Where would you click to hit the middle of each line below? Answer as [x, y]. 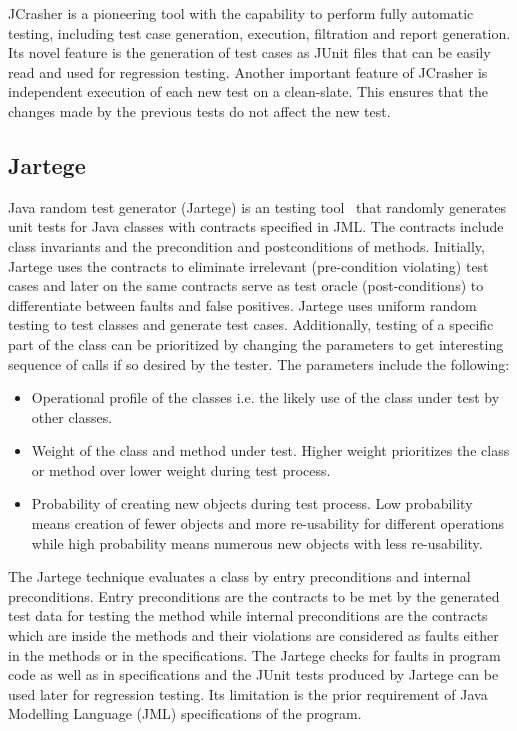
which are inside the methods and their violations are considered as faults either [253, 635]
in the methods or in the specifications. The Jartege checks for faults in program [254, 654]
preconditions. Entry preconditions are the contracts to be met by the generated [254, 595]
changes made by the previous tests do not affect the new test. [199, 110]
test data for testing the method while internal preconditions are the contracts [248, 615]
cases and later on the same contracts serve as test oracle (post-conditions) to [246, 285]
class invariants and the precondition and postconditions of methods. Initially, [246, 245]
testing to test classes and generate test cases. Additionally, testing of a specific [251, 324]
